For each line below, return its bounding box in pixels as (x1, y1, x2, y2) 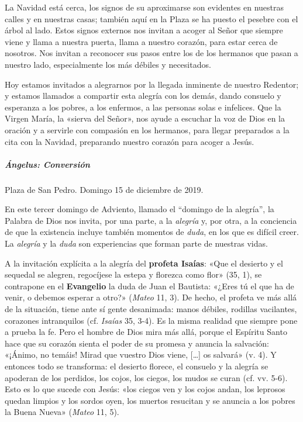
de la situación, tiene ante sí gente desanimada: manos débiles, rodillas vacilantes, (5, 303, 297, 315)
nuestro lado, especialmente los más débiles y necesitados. (5, 58, 211, 70)
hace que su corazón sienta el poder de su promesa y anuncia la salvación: (5, 337, 269, 349)
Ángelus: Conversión (5, 158, 90, 170)
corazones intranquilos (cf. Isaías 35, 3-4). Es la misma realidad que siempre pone (5, 314, 298, 326)
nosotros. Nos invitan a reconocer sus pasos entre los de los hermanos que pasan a (5, 47, 298, 59)
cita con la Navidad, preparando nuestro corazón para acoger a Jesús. (5, 135, 254, 147)
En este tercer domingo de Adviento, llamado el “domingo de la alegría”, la (5, 203, 274, 215)
